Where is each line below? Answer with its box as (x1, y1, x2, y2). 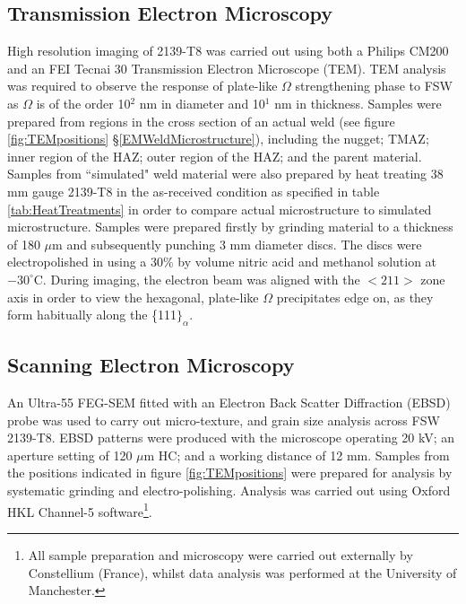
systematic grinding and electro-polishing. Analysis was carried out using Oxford (7, 481, 451, 500)
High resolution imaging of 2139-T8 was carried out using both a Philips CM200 (7, 41, 449, 60)
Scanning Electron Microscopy (7, 351, 295, 379)
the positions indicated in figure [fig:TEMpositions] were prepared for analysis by (7, 463, 453, 482)
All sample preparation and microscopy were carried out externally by (28, 545, 413, 564)
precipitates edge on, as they (276, 287, 434, 306)
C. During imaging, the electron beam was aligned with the (33, 269, 360, 288)
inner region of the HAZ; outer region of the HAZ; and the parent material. (7, 146, 422, 165)
